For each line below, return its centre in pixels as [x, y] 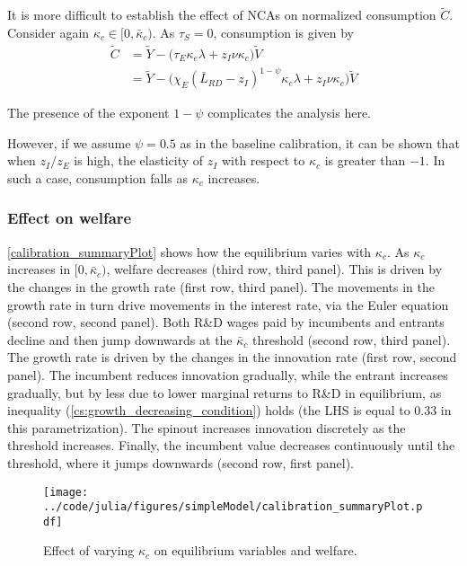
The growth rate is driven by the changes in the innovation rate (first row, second [232, 357]
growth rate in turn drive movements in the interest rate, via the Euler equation [228, 304]
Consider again [48, 32]
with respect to [263, 160]
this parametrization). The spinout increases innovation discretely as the [207, 427]
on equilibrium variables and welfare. [256, 550]
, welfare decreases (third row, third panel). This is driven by [274, 269]
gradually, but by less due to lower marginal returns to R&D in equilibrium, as [225, 392]
